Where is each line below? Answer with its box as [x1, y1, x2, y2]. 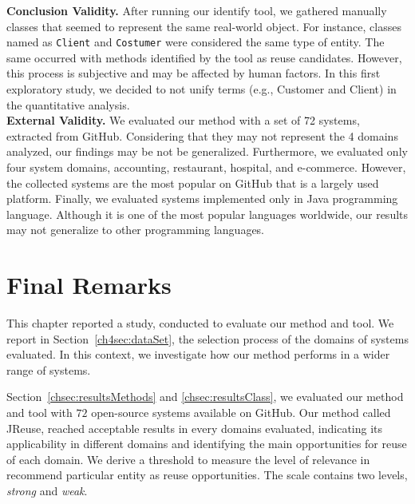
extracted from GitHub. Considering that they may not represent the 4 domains [6, 127, 398, 144]
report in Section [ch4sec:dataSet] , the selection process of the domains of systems [6, 330, 409, 347]
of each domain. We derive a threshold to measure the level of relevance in [6, 450, 370, 467]
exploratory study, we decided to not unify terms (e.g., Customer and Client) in [6, 81, 397, 97]
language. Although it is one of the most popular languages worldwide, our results [6, 205, 409, 222]
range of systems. [6, 361, 91, 378]
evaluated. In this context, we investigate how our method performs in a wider [6, 346, 390, 363]
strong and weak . [6, 482, 88, 499]
